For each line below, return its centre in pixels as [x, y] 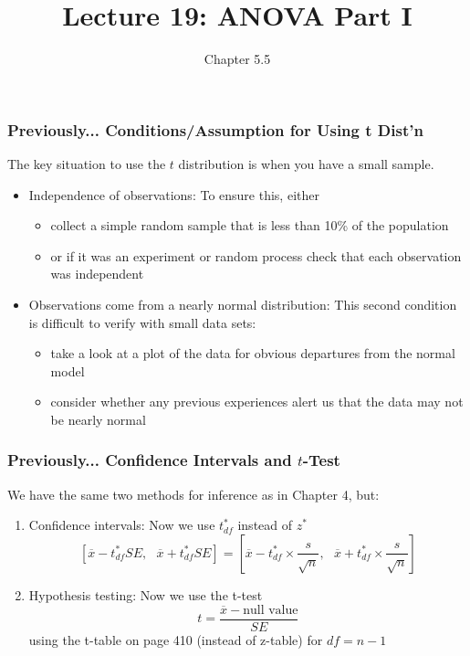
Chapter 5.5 [237, 59]
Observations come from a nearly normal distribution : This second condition [243, 304]
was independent [97, 274]
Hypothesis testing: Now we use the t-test [146, 594]
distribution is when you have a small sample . [306, 164]
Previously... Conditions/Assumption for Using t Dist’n [215, 129]
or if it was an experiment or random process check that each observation [256, 255]
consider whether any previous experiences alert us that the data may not [257, 402]
